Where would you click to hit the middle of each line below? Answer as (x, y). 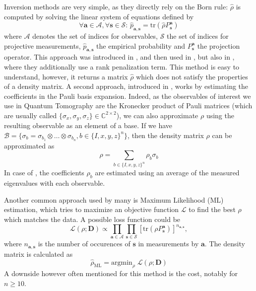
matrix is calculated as (38, 254)
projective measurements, (42, 45)
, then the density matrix (166, 135)
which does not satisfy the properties (192, 76)
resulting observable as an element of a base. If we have (88, 125)
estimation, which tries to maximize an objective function (92, 209)
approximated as (29, 145)
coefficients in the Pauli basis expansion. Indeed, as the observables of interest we (128, 96)
